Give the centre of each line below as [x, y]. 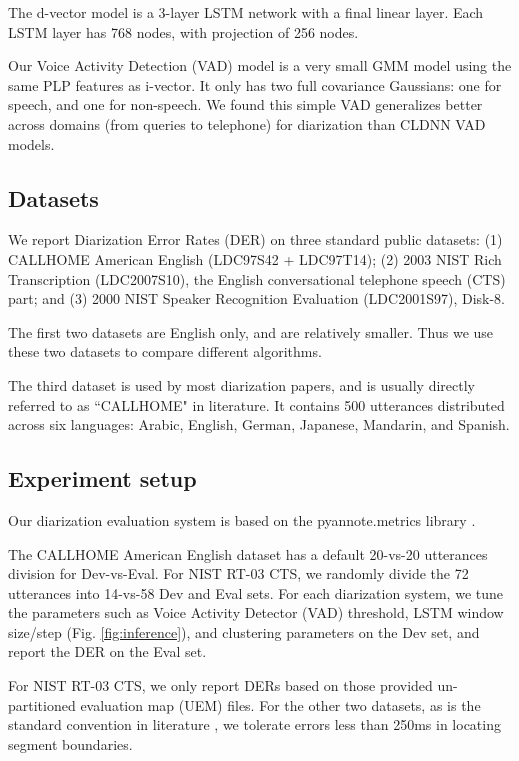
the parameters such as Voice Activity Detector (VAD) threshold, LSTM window [256, 612]
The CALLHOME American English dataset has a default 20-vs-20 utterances [248, 553]
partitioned [42, 704]
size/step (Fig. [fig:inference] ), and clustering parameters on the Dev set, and [244, 631]
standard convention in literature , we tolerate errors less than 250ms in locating [254, 724]
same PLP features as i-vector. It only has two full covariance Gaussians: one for [255, 84]
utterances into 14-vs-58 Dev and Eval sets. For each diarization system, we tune [255, 592]
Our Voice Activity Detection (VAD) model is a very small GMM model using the [260, 65]
